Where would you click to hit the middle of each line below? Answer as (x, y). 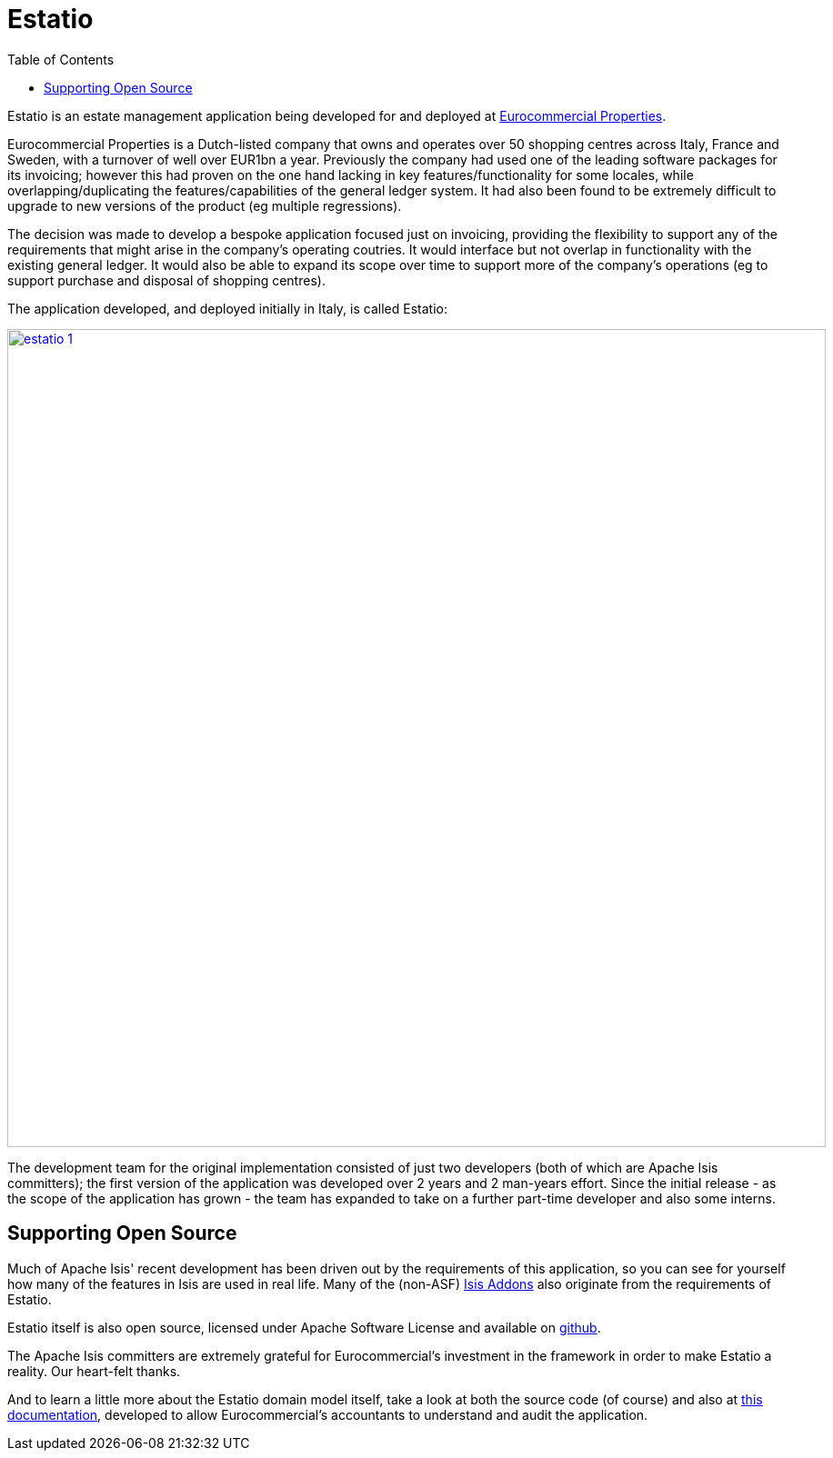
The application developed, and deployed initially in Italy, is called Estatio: (227, 308)
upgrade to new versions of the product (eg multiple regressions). (205, 205)
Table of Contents (61, 59)
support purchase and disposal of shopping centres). (166, 280)
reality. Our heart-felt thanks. (94, 1371)
